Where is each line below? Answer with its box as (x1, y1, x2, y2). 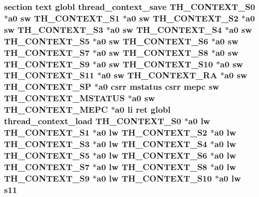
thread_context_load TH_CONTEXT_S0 (4, 115, 181, 127)
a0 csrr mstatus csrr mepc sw (98, 80, 220, 93)
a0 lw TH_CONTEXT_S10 (96, 172, 212, 184)
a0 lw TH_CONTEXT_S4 (96, 137, 208, 150)
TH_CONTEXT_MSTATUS (4, 92, 125, 104)
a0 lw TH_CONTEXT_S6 (96, 149, 208, 161)
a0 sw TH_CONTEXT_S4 (110, 23, 222, 35)
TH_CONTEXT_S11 (4, 69, 94, 81)
